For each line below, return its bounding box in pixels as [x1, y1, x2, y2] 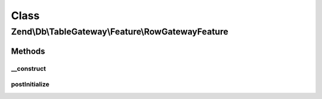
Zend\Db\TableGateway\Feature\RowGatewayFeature [11, 26, 229, 37]
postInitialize [11, 81, 50, 89]
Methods [11, 46, 45, 56]
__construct [11, 64, 47, 73]
